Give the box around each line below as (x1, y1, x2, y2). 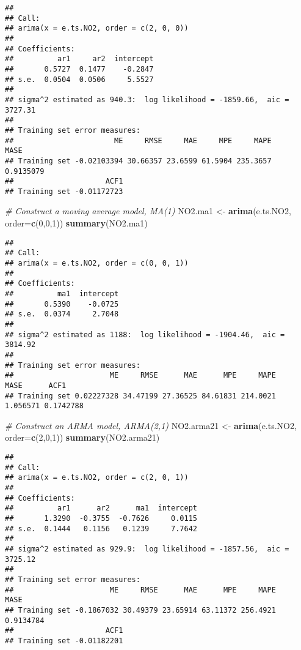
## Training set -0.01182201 (5, 636, 123, 645)
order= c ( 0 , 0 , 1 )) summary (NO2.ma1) (5, 217, 148, 230)
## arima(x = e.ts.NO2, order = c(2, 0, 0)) (5, 24, 189, 33)
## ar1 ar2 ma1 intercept (5, 504, 197, 513)
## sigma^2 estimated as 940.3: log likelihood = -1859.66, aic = (5, 95, 289, 104)
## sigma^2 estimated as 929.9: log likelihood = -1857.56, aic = (5, 544, 289, 553)
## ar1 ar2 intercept (5, 54, 154, 64)
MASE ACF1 (5, 381, 67, 390)
